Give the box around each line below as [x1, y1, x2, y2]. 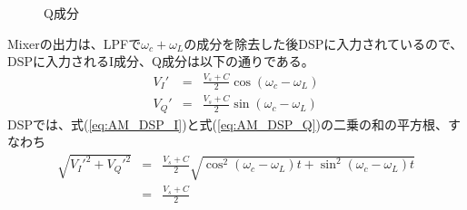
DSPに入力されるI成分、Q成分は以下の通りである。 [7, 52, 314, 71]
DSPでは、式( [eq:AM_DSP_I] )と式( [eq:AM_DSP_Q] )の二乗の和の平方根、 [7, 114, 449, 133]
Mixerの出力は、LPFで [7, 33, 142, 52]
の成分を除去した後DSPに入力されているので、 [184, 33, 463, 52]
